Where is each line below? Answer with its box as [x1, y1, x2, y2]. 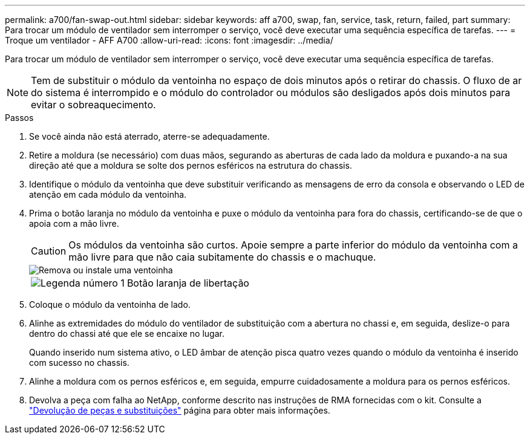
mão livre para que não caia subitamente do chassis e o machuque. [68, 251, 376, 263]
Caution [31, 245, 67, 257]
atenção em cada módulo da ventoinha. [29, 189, 187, 200]
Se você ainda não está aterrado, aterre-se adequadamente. [29, 131, 270, 141]
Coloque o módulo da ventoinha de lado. [29, 299, 191, 310]
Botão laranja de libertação [126, 277, 249, 289]
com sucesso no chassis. [29, 357, 129, 368]
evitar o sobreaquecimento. [31, 99, 156, 111]
